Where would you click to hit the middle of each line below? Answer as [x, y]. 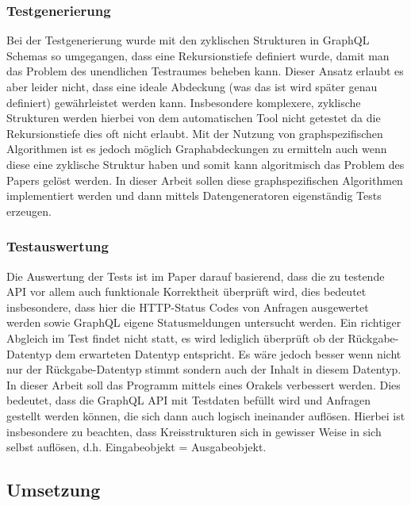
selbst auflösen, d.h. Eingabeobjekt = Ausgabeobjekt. [136, 447]
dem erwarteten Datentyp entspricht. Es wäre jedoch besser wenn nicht [228, 353]
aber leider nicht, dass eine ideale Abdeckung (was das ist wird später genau [192, 86]
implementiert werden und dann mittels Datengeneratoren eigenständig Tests [194, 195]
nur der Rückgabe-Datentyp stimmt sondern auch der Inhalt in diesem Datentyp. [204, 369]
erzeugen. [29, 211]
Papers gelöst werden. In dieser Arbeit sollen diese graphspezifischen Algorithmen [205, 180]
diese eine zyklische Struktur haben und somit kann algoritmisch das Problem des [205, 164]
